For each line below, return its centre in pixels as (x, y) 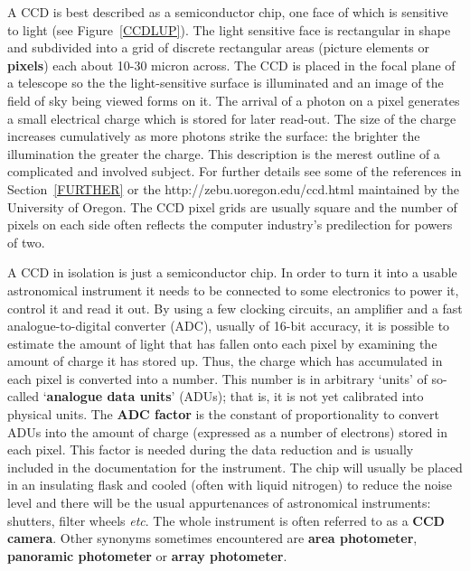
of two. (26, 242)
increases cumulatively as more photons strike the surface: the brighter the (214, 136)
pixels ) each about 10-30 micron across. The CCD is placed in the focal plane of (231, 65)
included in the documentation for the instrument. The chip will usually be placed (235, 467)
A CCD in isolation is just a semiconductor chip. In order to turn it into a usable (232, 272)
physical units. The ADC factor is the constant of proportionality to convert (223, 414)
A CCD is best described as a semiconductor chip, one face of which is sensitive (228, 12)
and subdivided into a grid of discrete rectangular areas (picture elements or (218, 47)
